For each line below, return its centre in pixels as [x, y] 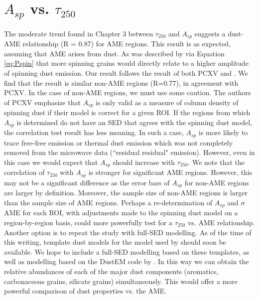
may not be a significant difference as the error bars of [87, 182]
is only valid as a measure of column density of [167, 102]
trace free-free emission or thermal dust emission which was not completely [119, 142]
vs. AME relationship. [221, 222]
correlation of [24, 172]
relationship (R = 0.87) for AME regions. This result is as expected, [127, 44]
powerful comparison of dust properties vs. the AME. [85, 291]
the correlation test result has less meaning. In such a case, [94, 132]
